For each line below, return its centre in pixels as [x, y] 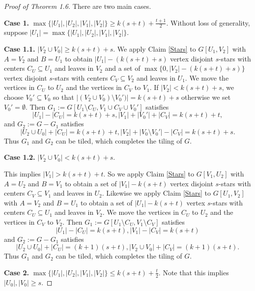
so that [63, 97]
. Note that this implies [194, 272]
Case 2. [17, 272]
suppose [16, 32]
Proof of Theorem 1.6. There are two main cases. [78, 6]
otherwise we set [206, 97]
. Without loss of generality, [208, 22]
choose [14, 97]
